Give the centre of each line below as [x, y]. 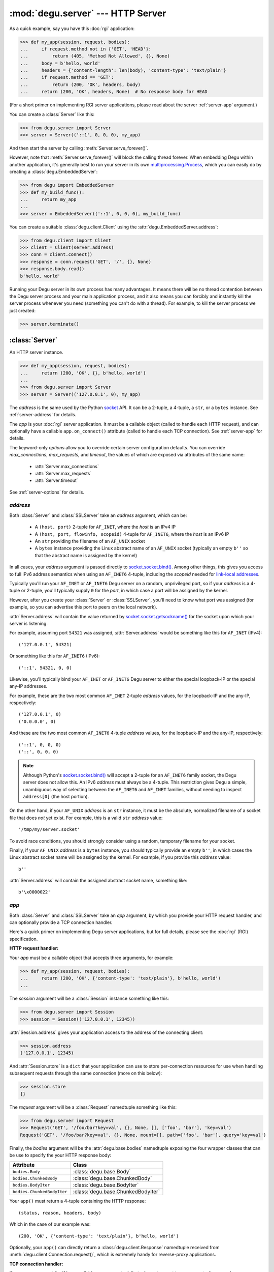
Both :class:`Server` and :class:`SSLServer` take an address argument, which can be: [98, 515]
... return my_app [48, 199]
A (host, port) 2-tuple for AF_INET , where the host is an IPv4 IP [105, 527]
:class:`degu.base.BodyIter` [106, 1185]
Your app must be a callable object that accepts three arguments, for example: [91, 958]
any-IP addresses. [28, 686]
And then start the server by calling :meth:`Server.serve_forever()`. [79, 148]
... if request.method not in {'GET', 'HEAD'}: [86, 49]
